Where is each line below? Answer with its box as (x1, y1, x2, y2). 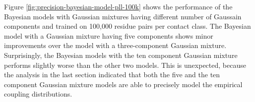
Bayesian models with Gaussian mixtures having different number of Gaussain (4, 11, 242, 21)
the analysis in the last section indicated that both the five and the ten (4, 69, 220, 80)
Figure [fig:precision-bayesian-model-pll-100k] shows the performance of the (4, 1, 233, 11)
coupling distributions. (4, 89, 72, 99)
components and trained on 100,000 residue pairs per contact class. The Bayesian (4, 21, 251, 31)
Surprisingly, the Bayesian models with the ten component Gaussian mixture (4, 50, 238, 60)
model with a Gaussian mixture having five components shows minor (4, 30, 213, 41)
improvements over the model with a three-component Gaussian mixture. (4, 40, 227, 51)
